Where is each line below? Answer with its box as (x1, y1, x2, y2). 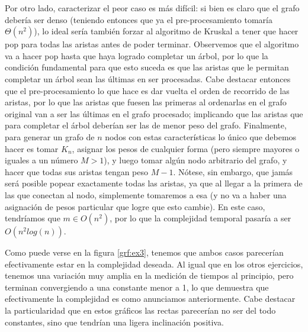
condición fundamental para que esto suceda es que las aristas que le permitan (5, 61, 289, 73)
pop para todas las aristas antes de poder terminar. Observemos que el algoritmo (5, 38, 299, 50)
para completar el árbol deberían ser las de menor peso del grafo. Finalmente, (5, 119, 287, 131)
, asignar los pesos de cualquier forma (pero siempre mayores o (72, 142, 300, 154)
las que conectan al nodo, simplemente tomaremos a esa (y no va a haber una (5, 188, 287, 201)
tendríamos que (5, 212, 60, 224)
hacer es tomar (5, 142, 59, 154)
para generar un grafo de (5, 130, 95, 143)
